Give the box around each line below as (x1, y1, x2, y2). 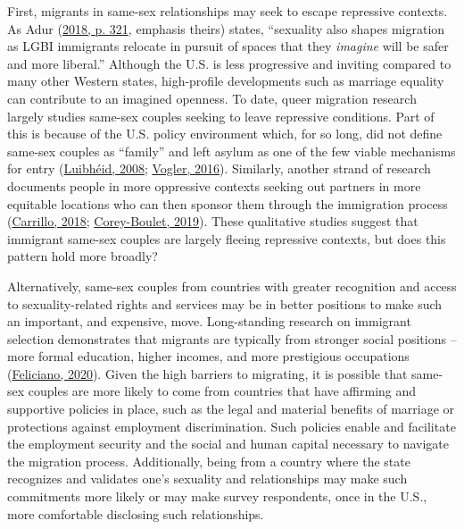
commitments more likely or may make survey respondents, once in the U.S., (7, 487, 427, 506)
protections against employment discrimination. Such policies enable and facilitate (7, 416, 456, 435)
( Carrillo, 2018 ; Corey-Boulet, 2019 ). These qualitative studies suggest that (7, 212, 418, 231)
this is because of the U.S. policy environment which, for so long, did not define (7, 124, 443, 143)
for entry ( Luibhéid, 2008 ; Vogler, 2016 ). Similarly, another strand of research (7, 159, 431, 178)
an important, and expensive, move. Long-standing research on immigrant (7, 312, 411, 331)
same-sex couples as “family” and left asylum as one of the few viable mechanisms (7, 141, 456, 160)
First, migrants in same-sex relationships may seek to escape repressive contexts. (7, 2, 448, 20)
